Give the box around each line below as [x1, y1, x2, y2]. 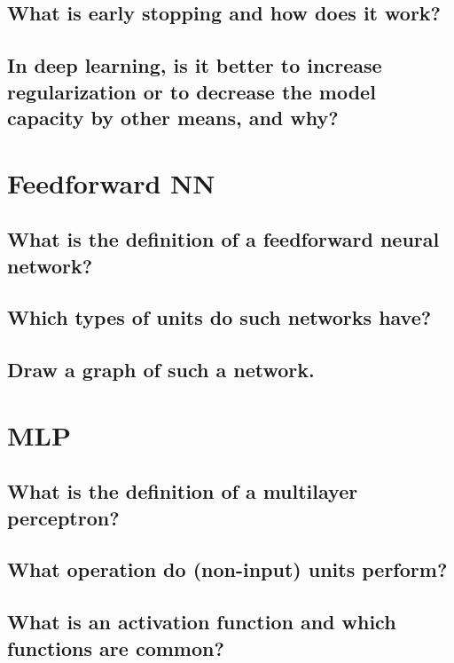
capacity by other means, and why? [7, 103, 339, 130]
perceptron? [7, 503, 120, 531]
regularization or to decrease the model [7, 77, 376, 105]
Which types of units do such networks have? [7, 304, 432, 331]
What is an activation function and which [7, 608, 396, 635]
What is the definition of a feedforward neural [7, 225, 440, 253]
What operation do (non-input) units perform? [7, 556, 448, 583]
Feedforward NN [7, 164, 215, 201]
